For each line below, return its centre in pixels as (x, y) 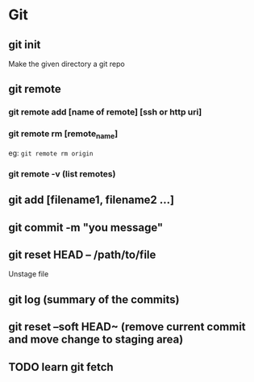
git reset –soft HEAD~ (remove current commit (127, 327)
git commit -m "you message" (86, 227)
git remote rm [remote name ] (63, 135)
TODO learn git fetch (61, 367)
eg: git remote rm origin (51, 153)
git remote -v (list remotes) (62, 173)
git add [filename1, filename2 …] (92, 200)
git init (25, 45)
